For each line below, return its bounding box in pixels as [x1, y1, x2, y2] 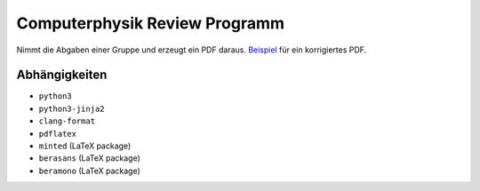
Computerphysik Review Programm [16, 13, 284, 33]
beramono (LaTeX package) [38, 165, 141, 176]
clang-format [38, 116, 96, 126]
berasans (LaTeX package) [38, 153, 141, 163]
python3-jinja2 [38, 103, 106, 114]
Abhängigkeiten [16, 68, 108, 83]
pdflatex [38, 129, 77, 139]
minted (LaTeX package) [38, 140, 132, 151]
